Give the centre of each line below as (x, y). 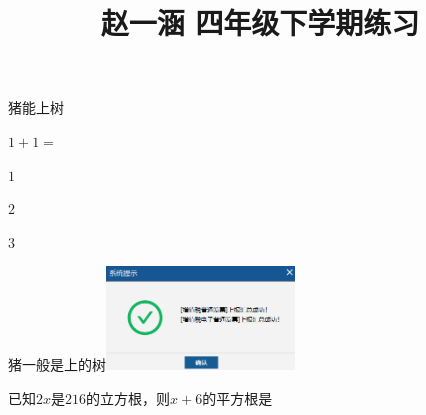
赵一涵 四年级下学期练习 (260, 22)
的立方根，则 (128, 398)
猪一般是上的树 (57, 364)
